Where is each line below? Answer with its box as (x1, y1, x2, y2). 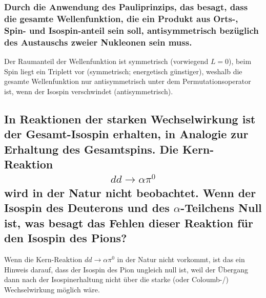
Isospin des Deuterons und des (4, 200, 170, 216)
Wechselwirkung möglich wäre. (4, 284, 100, 294)
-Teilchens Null (180, 200, 262, 216)
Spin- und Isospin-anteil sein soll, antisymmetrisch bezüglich (4, 24, 259, 36)
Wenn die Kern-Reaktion (4, 253, 83, 264)
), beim (229, 55, 252, 66)
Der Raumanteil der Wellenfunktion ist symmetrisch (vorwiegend (4, 55, 209, 66)
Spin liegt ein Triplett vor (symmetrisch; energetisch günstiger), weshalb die (4, 66, 242, 76)
